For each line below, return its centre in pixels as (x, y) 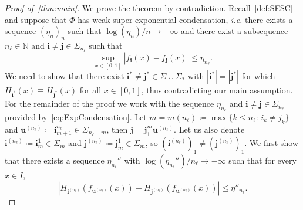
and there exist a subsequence (234, 31)
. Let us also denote (209, 129)
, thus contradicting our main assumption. (217, 90)
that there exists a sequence (55, 160)
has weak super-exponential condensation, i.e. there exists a (185, 19)
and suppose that (36, 19)
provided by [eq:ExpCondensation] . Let (76, 117)
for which (258, 76)
